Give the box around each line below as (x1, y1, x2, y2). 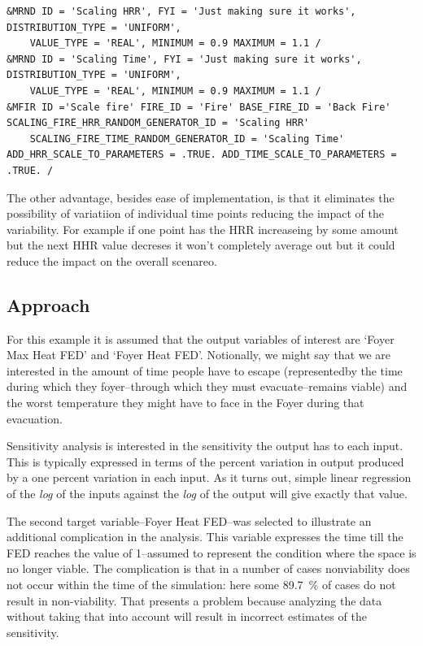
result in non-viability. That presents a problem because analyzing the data (7, 592, 382, 609)
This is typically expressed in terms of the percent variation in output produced (7, 453, 404, 470)
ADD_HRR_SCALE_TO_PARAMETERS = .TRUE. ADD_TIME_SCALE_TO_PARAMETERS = (7, 149, 397, 161)
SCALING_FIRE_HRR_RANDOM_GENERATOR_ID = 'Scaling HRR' (7, 117, 310, 129)
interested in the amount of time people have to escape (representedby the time (7, 362, 403, 379)
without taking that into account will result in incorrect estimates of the (7, 608, 367, 625)
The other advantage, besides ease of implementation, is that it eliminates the (7, 189, 395, 206)
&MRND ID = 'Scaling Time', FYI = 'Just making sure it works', (7, 53, 362, 65)
